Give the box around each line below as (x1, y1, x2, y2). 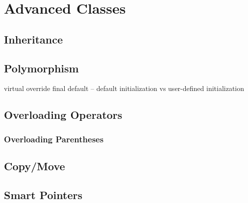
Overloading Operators (4, 107, 123, 122)
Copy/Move (4, 158, 65, 173)
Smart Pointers (4, 187, 82, 202)
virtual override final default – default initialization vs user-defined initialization (4, 83, 245, 93)
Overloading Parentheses (4, 133, 104, 145)
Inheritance (4, 31, 63, 46)
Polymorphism (4, 60, 79, 75)
